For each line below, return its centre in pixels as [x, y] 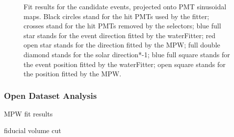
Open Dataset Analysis [51, 95]
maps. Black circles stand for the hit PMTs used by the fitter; [117, 16]
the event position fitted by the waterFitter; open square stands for [125, 64]
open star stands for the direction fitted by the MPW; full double [122, 45]
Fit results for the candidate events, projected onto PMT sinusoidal [125, 6]
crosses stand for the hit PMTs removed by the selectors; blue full [122, 26]
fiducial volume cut [33, 130]
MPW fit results [28, 113]
